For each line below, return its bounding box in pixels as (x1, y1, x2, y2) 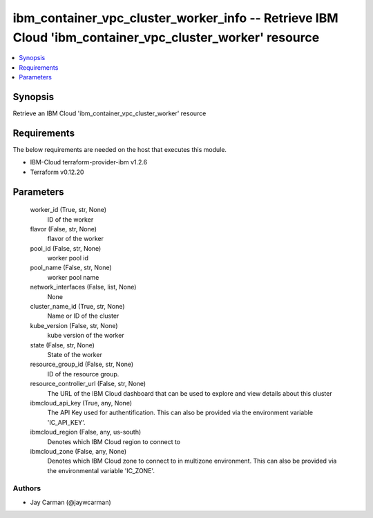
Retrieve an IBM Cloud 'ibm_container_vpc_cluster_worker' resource (12, 109, 207, 117)
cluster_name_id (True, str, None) (30, 303, 125, 311)
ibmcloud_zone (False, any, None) (30, 447, 127, 455)
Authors (12, 483, 41, 493)
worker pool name (47, 273, 99, 281)
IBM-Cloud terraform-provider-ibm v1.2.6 (30, 158, 148, 166)
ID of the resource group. (47, 370, 119, 378)
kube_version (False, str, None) (30, 321, 118, 329)
